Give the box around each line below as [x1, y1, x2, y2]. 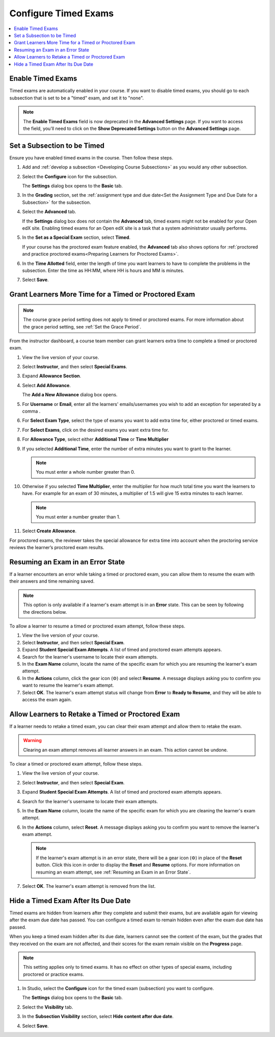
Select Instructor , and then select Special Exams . [22, 364, 127, 370]
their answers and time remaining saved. [9, 578, 95, 584]
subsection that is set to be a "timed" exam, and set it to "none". [9, 95, 144, 101]
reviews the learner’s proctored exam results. [9, 544, 104, 551]
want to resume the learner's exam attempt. [22, 683, 114, 689]
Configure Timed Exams [9, 8, 114, 19]
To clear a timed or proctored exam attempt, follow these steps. [9, 760, 143, 767]
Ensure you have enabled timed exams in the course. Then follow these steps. [9, 154, 173, 160]
